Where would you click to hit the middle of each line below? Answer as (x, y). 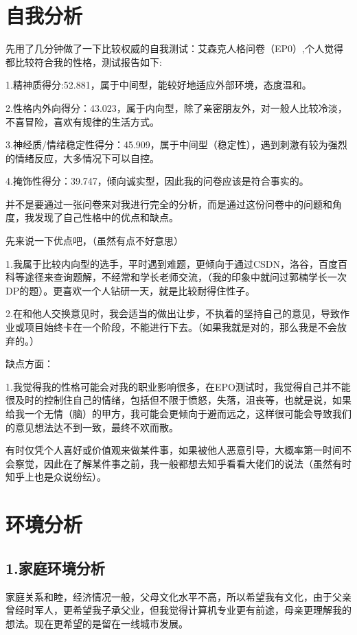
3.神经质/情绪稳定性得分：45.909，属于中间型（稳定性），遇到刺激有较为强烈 (176, 145)
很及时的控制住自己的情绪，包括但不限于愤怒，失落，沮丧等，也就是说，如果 (178, 400)
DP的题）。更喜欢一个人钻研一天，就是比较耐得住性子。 (130, 290)
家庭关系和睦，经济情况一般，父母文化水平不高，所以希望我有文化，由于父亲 (178, 596)
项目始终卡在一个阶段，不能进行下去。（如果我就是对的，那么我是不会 (181, 327)
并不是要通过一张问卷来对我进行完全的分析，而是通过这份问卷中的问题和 (169, 204)
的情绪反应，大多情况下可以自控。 (82, 158)
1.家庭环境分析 (55, 567)
